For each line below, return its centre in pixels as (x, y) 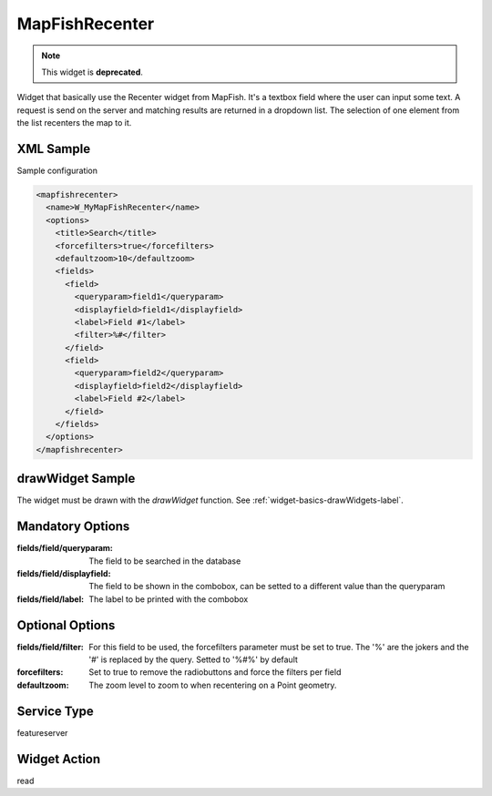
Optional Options (66, 625)
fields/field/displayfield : (64, 573)
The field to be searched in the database (165, 561)
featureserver (42, 732)
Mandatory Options (73, 527)
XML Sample (54, 149)
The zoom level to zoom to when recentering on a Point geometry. (213, 685)
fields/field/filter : (50, 647)
